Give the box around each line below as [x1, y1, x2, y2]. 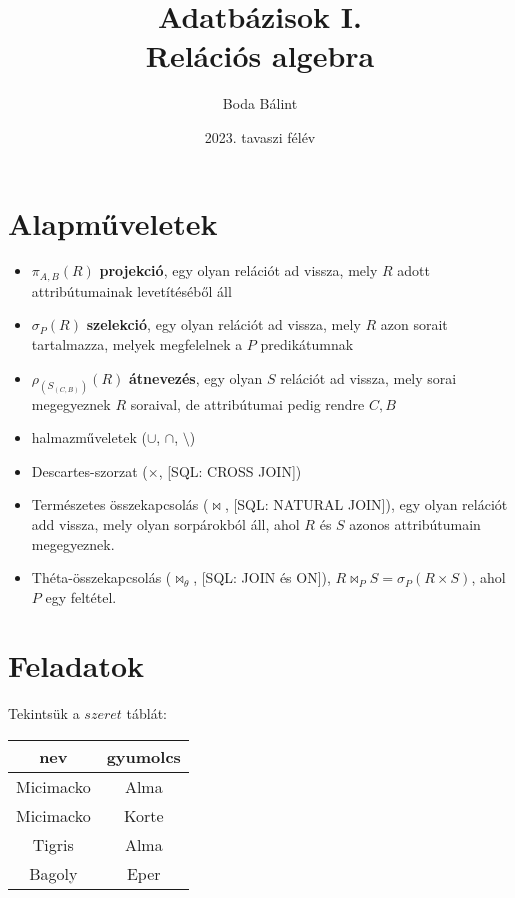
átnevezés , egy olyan [128, 367, 263, 388]
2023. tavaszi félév [204, 126, 316, 147]
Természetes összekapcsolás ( [31, 494, 209, 515]
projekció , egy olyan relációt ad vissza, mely [99, 260, 378, 281]
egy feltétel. [45, 586, 117, 607]
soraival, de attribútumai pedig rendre [130, 393, 365, 414]
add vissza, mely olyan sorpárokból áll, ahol [31, 513, 300, 534]
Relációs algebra [145, 35, 375, 76]
